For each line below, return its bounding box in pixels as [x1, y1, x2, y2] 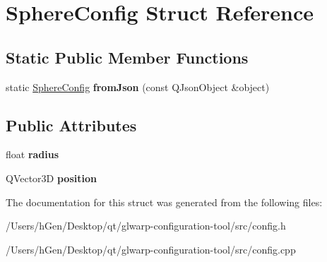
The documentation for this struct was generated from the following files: [6, 194, 323, 209]
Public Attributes [6, 114, 137, 136]
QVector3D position [6, 170, 97, 185]
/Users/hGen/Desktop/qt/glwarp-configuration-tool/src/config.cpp [6, 242, 296, 256]
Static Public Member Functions [6, 46, 249, 68]
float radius [6, 147, 59, 162]
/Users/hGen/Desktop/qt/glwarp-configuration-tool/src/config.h [6, 218, 286, 233]
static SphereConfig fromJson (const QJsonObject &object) [6, 79, 270, 94]
